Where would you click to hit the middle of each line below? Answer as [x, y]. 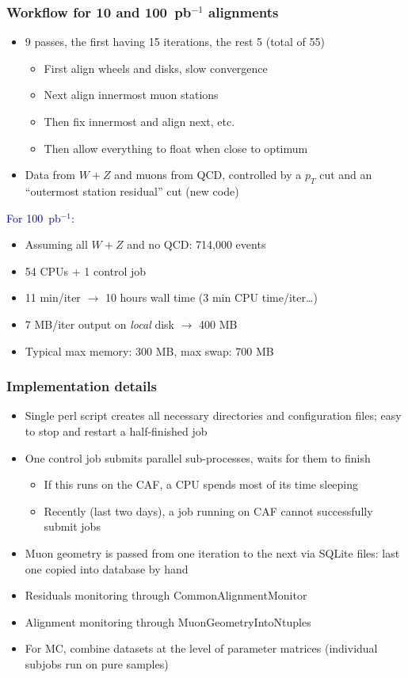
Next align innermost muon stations [131, 95]
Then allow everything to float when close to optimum [176, 148]
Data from [50, 175]
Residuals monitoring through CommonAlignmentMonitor [166, 595]
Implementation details [82, 386]
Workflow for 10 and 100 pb [99, 11]
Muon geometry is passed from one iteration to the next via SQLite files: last [212, 552]
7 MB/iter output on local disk [100, 324]
